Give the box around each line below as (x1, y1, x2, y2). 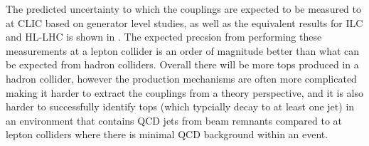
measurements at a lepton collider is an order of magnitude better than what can (6, 43, 360, 58)
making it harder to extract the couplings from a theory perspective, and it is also (6, 85, 363, 100)
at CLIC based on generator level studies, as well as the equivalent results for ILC (6, 15, 363, 30)
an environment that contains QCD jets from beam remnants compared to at (6, 113, 343, 127)
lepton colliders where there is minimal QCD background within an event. (6, 127, 328, 142)
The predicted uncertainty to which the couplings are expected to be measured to (6, 1, 362, 16)
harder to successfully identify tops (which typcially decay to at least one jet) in (6, 99, 355, 114)
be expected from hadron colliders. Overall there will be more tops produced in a (6, 57, 359, 72)
